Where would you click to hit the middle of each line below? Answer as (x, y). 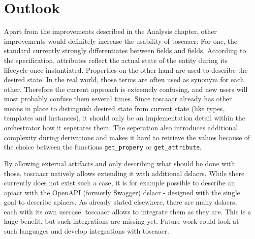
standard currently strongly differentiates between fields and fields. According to (125, 50)
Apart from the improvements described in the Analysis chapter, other (111, 31)
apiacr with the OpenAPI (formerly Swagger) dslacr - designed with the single (122, 192)
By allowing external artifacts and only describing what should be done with (120, 163)
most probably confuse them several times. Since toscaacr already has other (118, 99)
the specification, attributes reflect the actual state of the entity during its (116, 60)
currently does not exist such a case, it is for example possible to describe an (120, 183)
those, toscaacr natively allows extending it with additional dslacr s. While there (124, 173)
